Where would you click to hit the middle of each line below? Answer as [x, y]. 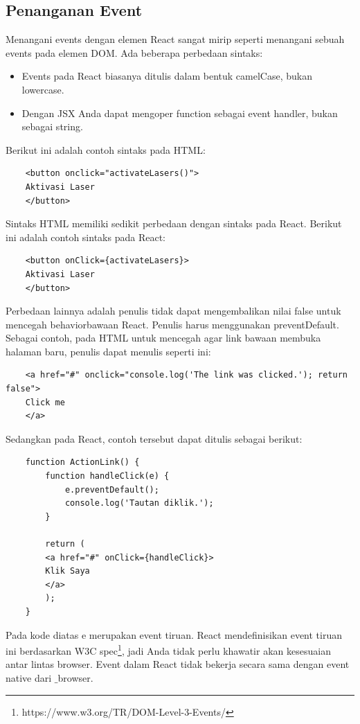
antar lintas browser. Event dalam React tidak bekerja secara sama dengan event [178, 664]
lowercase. [43, 89]
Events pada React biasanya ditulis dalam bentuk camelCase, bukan [167, 76]
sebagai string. [52, 126]
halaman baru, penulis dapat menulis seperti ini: [108, 351]
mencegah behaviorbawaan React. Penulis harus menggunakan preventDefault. [172, 324]
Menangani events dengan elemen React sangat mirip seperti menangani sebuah [175, 39]
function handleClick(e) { [107, 476]
